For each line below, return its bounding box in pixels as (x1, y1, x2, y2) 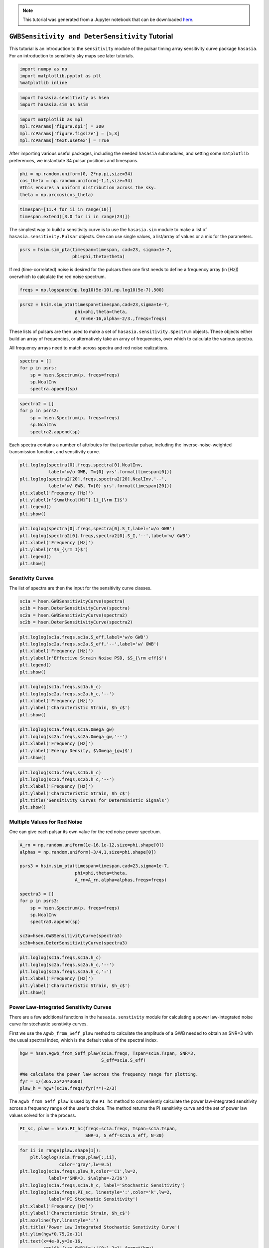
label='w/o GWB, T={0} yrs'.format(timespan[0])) (48, 469, 172, 475)
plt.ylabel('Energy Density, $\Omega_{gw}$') (19, 748, 133, 753)
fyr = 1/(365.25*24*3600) (19, 1078, 83, 1084)
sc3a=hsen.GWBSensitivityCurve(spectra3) (19, 933, 123, 938)
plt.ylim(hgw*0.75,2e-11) (19, 1231, 83, 1237)
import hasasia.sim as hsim (19, 102, 88, 107)
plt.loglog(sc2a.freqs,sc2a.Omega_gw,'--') (19, 734, 128, 739)
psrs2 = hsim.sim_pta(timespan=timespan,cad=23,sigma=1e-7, (19, 302, 170, 308)
